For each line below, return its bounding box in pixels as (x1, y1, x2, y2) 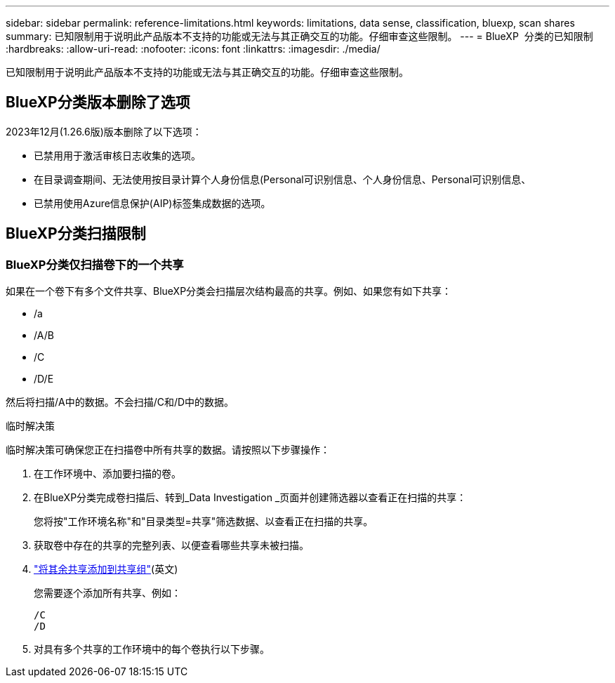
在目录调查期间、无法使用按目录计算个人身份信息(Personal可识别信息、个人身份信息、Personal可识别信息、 (34, 173, 531, 185)
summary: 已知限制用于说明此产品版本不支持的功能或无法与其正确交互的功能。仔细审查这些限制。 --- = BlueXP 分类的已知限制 (6, 30, 593, 42)
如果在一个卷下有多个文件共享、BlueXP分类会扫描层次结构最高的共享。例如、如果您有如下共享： (6, 285, 452, 298)
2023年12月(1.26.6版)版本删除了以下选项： (6, 125, 202, 138)
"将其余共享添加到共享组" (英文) (34, 563, 178, 576)
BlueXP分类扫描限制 (6, 225, 146, 243)
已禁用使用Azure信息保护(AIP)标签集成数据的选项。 (34, 197, 271, 209)
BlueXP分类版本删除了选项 (6, 93, 190, 112)
